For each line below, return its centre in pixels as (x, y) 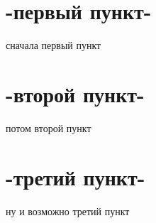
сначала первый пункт (54, 45)
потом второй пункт (49, 127)
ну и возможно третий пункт (68, 211)
